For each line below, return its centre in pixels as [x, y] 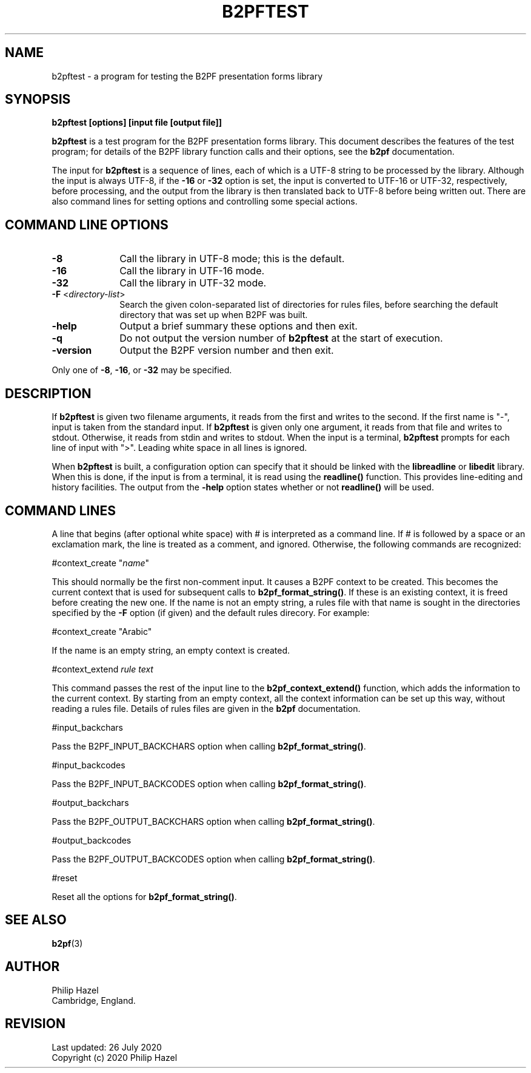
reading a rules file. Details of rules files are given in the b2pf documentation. [206, 708]
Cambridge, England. [94, 1000]
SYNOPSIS [38, 100]
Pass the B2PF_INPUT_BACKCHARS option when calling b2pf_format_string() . [209, 746]
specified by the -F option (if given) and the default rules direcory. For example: [211, 612]
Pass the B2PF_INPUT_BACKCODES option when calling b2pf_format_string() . [209, 784]
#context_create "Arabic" [102, 631]
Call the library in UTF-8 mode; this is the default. [232, 259]
